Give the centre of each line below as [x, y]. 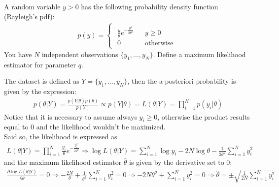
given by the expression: [40, 91]
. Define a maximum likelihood [199, 54]
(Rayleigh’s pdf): [29, 16]
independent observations [80, 54]
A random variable [32, 6]
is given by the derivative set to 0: [181, 162]
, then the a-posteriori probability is [182, 81]
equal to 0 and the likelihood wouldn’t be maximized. [85, 127]
